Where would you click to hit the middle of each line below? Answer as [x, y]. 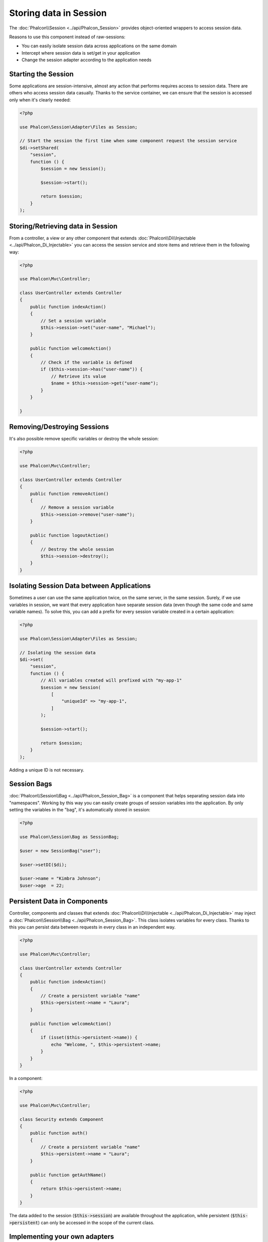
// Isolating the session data [58, 653]
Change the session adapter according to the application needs [86, 60]
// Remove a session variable [77, 507]
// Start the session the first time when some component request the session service [128, 141]
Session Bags [31, 784]
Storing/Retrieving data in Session [63, 226]
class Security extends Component [62, 1119]
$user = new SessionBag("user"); [60, 851]
